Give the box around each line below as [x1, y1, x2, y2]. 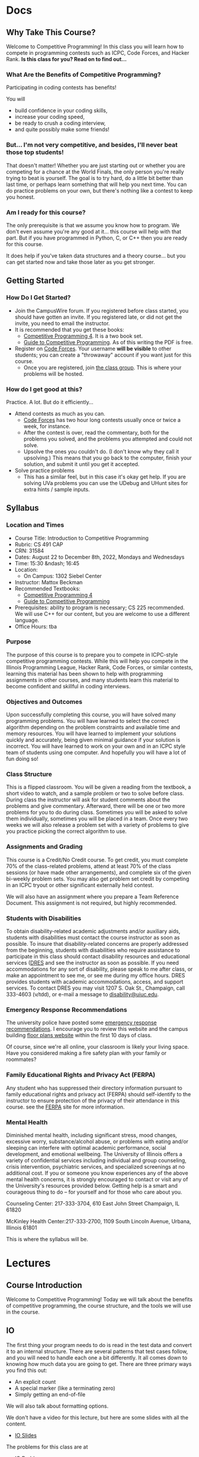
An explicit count [14, 1378, 56, 1385]
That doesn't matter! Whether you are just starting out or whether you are [6, 162, 185, 169]
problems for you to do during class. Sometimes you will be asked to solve [6, 809, 188, 816]
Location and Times [6, 521, 65, 529]
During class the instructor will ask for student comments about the [6, 796, 171, 803]
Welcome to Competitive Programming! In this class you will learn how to [6, 43, 184, 50]
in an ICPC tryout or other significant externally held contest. [6, 881, 154, 889]
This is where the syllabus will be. [6, 1235, 89, 1242]
